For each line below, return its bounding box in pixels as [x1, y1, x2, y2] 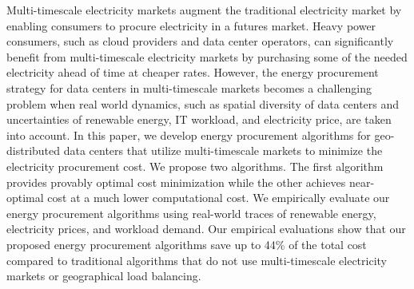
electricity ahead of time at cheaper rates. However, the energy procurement [6, 64, 379, 81]
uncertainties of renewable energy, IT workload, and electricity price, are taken [6, 111, 392, 128]
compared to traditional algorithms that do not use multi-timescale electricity [6, 251, 387, 268]
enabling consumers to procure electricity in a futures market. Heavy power [6, 17, 376, 34]
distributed [6, 142, 61, 159]
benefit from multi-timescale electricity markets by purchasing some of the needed [6, 48, 408, 65]
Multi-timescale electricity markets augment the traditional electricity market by [6, 2, 402, 18]
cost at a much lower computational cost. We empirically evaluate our [47, 189, 390, 206]
